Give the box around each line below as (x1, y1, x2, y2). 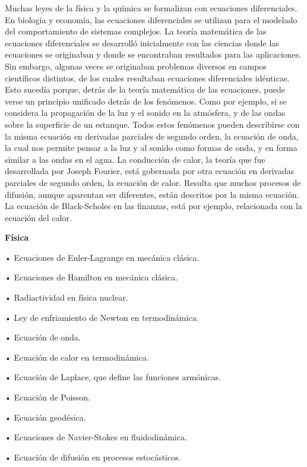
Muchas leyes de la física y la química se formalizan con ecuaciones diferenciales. (5, 2, 297, 14)
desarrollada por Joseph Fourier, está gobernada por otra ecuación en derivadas (5, 165, 295, 177)
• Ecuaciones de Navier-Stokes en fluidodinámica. (5, 431, 187, 443)
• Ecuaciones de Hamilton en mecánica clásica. (5, 271, 178, 283)
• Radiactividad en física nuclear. (5, 291, 128, 304)
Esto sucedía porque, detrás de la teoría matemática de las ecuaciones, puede (5, 83, 285, 96)
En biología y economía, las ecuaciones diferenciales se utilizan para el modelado (5, 13, 297, 26)
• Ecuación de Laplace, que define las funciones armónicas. (5, 371, 221, 383)
